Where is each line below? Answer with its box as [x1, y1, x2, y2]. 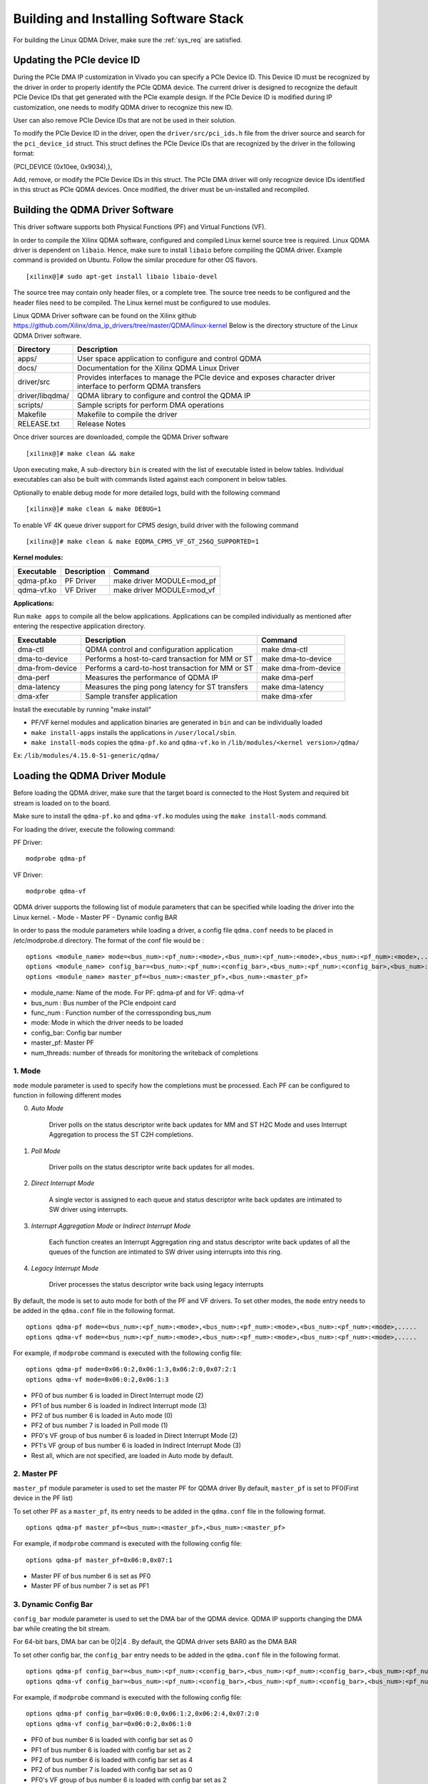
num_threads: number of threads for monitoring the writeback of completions [31, 1048, 258, 1057]
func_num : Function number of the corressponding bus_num [31, 1008, 212, 1017]
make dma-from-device [261, 663, 342, 673]
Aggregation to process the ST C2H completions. [49, 1130, 194, 1139]
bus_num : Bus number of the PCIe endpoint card [31, 998, 176, 1007]
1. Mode [13, 1066, 41, 1076]
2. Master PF [13, 1469, 58, 1479]
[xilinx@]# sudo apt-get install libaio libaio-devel [26, 272, 218, 280]
